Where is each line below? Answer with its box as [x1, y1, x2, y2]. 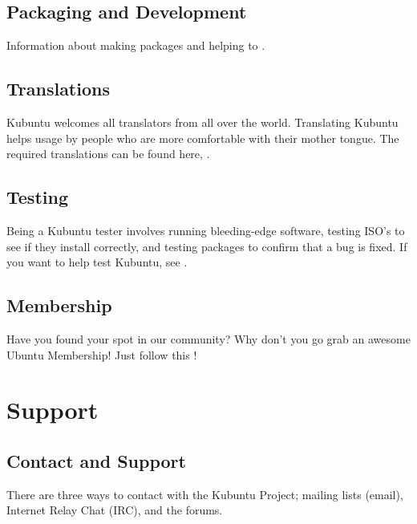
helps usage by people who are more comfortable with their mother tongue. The [6, 129, 399, 146]
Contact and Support [6, 448, 186, 473]
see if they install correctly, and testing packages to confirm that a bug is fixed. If [6, 238, 407, 254]
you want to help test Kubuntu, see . [6, 254, 188, 270]
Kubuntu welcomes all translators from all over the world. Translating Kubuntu [6, 114, 399, 130]
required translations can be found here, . [6, 145, 210, 162]
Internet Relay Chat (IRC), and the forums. [6, 502, 223, 518]
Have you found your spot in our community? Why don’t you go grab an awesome [6, 330, 411, 347]
